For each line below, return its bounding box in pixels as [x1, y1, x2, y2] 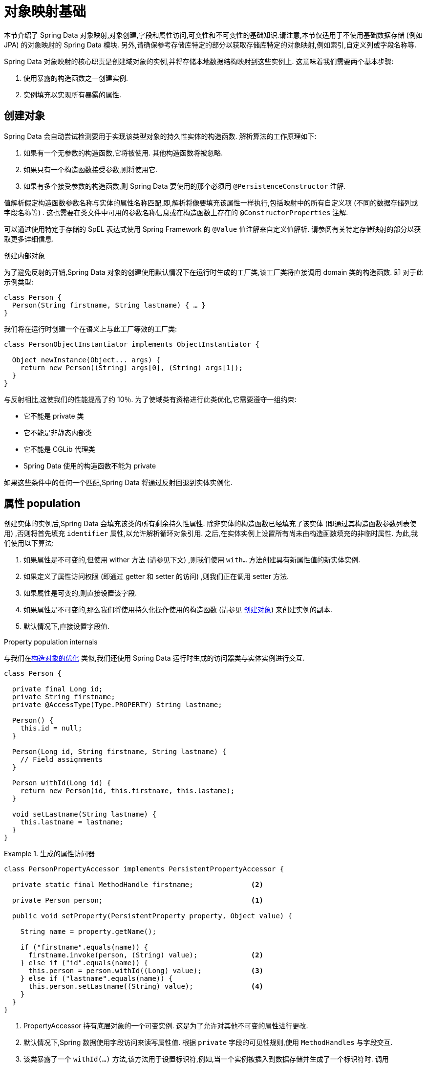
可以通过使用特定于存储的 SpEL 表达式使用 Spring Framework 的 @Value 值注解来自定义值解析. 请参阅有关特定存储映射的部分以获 [4, 224, 421, 233]
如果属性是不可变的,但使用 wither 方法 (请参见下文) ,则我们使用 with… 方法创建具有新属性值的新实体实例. [23, 555, 361, 564]
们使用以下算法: [4, 539, 54, 548]
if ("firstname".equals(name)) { [20, 943, 149, 952]
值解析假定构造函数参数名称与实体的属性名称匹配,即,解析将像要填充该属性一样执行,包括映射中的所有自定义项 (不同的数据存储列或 [4, 198, 418, 207]
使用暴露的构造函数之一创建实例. [23, 73, 128, 82]
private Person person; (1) [12, 896, 264, 905]
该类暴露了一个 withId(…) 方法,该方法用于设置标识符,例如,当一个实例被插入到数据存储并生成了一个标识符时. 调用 [23, 1055, 389, 1064]
